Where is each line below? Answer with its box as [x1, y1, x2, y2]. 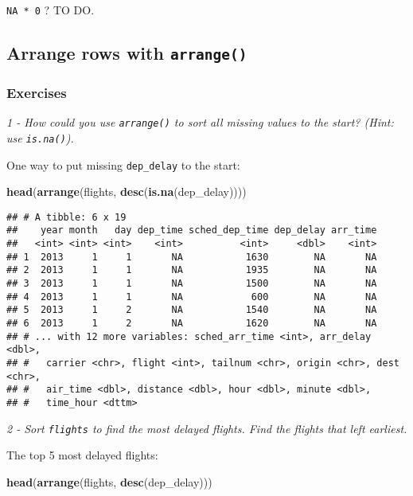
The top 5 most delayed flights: [6, 447, 158, 463]
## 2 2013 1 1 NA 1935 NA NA [6, 264, 377, 276]
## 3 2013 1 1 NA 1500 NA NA [6, 278, 377, 290]
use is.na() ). [6, 129, 74, 146]
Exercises [6, 82, 67, 102]
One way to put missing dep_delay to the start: [6, 156, 240, 173]
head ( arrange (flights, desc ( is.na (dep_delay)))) [6, 183, 247, 200]
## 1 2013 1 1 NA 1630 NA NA [6, 251, 377, 263]
